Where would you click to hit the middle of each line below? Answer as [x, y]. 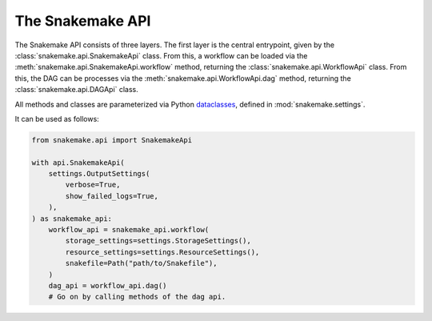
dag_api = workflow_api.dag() [108, 285]
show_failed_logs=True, [112, 196]
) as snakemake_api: [72, 219]
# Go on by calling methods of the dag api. [137, 297]
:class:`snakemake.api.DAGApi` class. [77, 90]
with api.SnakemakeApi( [78, 163]
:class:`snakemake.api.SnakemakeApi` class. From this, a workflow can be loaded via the [161, 55]
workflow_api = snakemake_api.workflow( [129, 229]
